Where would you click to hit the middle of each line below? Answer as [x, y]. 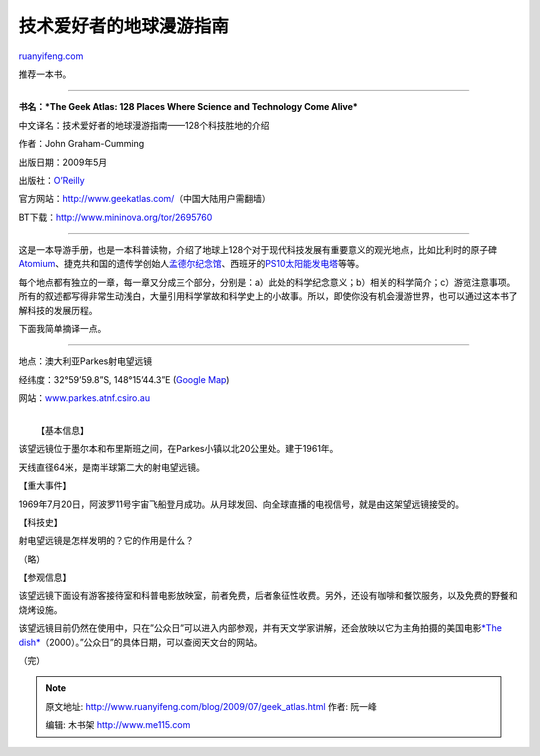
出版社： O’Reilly [51, 180]
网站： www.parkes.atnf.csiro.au [84, 398]
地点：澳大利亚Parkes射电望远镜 [85, 361]
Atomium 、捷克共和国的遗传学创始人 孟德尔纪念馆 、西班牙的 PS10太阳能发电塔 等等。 [191, 264]
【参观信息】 [45, 577]
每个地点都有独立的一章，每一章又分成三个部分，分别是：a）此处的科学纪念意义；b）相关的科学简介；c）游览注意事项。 [267, 282]
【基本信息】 [62, 430]
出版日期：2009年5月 [63, 162]
